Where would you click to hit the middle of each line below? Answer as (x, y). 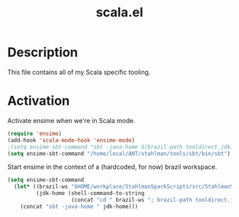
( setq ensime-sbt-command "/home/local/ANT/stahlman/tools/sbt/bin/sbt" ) (119, 154)
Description (43, 52)
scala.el (119, 12)
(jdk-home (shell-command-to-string (90, 194)
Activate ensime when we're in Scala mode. (71, 120)
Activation (38, 101)
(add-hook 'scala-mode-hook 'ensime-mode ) (71, 140)
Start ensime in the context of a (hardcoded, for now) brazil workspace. (112, 167)
